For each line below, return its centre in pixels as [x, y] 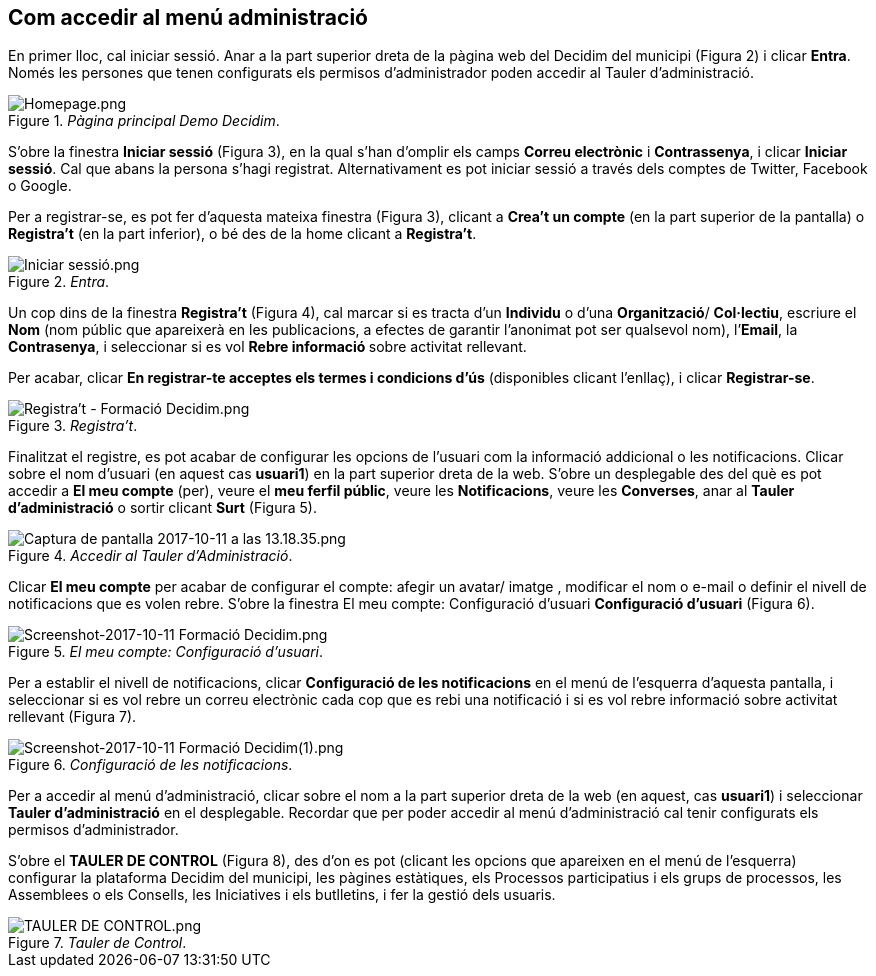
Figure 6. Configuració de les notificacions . [150, 765]
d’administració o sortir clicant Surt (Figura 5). [162, 508]
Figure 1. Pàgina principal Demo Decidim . [144, 121]
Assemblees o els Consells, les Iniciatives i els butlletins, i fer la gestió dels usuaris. [282, 895]
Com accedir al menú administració [188, 17]
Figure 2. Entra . [59, 282]
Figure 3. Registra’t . [73, 426]
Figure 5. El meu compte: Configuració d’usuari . [165, 652]
